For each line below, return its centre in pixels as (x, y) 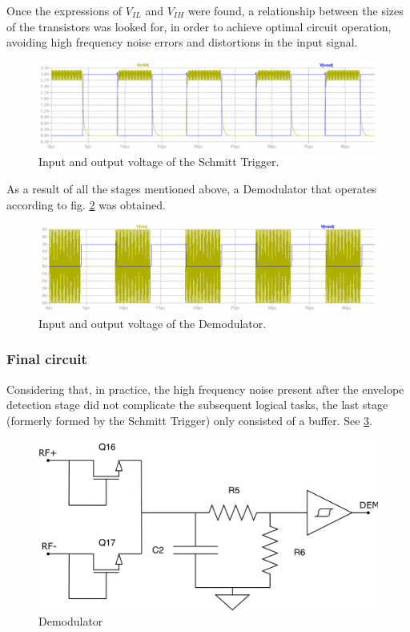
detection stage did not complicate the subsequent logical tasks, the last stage (197, 405)
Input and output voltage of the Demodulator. (153, 323)
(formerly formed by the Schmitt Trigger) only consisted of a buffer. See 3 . (189, 420)
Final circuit (47, 359)
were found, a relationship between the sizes (295, 10)
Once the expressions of (64, 10)
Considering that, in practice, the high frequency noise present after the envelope (205, 389)
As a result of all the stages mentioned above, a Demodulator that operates (191, 188)
